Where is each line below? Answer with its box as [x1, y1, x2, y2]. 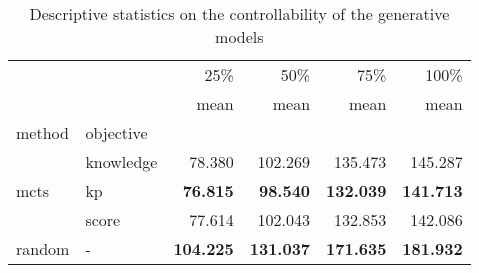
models [215, 25, 264, 48]
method [16, 121, 69, 144]
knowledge [85, 150, 158, 173]
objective [85, 121, 148, 144]
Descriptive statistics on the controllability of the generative [29, 2, 450, 25]
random [16, 237, 70, 260]
